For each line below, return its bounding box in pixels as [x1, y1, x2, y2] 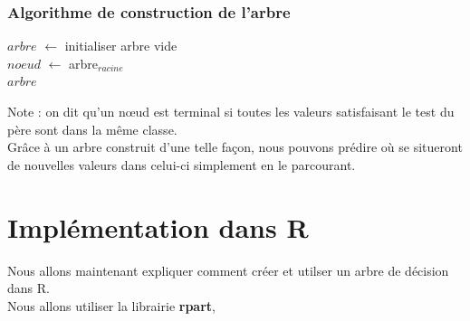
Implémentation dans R [7, 208, 309, 245]
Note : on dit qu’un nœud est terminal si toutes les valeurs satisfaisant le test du [7, 102, 455, 120]
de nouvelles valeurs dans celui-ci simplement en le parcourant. [7, 155, 356, 174]
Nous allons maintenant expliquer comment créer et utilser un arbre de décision [7, 260, 449, 279]
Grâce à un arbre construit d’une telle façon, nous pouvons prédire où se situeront [7, 137, 463, 156]
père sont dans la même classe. [7, 119, 177, 138]
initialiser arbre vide [64, 36, 177, 55]
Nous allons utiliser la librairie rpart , [7, 296, 216, 315]
